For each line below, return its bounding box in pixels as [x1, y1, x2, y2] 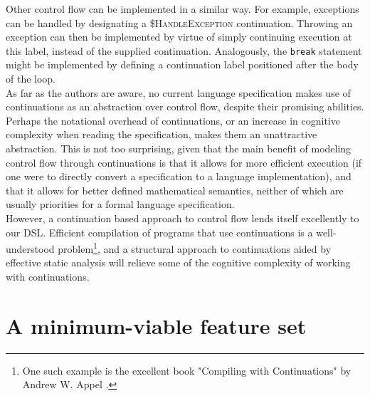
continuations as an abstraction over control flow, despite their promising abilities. [6, 99, 364, 114]
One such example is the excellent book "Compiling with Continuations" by [22, 363, 351, 377]
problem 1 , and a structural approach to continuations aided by [58, 239, 332, 256]
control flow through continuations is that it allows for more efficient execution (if [6, 155, 362, 170]
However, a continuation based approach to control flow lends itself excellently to [6, 210, 359, 225]
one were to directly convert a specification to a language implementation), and [6, 169, 351, 184]
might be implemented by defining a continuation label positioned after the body [6, 57, 359, 72]
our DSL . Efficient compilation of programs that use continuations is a [6, 224, 313, 239]
